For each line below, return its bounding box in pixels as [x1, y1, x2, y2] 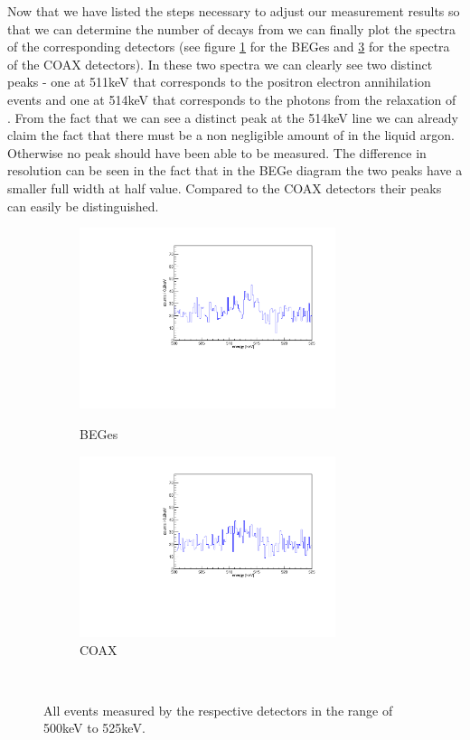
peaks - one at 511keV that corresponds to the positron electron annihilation [7, 72, 431, 91]
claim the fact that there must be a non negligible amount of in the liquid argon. [7, 126, 455, 145]
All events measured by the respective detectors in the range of [43, 700, 393, 719]
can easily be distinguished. [7, 196, 159, 215]
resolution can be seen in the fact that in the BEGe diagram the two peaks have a [7, 161, 463, 180]
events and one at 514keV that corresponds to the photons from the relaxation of [7, 89, 456, 108]
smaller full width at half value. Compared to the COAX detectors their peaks [7, 178, 442, 197]
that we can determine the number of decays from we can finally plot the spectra [7, 19, 456, 38]
